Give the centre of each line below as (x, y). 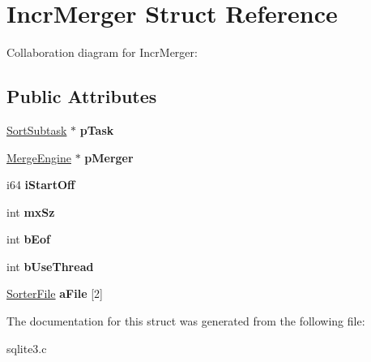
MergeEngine (39, 157)
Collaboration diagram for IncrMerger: (102, 52)
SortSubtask (37, 129)
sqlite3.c (27, 348)
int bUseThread (50, 266)
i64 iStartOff (41, 185)
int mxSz (31, 211)
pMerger (109, 157)
